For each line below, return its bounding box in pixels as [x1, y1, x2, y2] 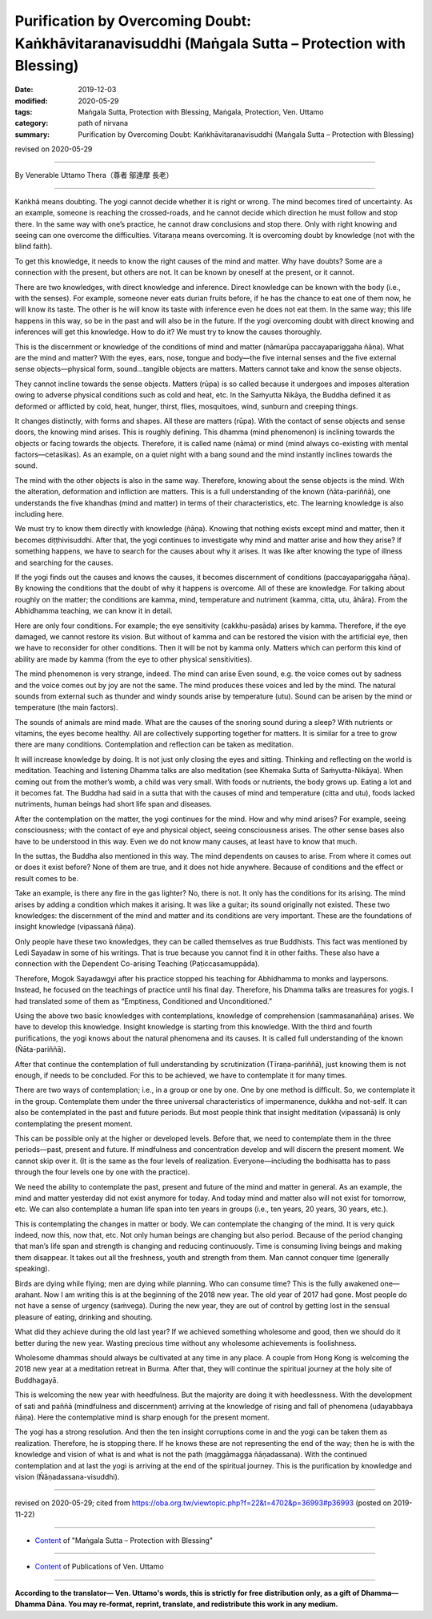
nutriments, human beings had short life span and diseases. [14, 799, 212, 809]
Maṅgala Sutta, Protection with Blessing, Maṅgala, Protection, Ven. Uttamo [78, 107, 324, 116]
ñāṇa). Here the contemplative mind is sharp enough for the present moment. [14, 1412, 270, 1422]
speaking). [14, 1264, 50, 1274]
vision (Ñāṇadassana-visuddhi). [14, 1472, 120, 1481]
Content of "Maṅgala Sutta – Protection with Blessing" [34, 1536, 214, 1545]
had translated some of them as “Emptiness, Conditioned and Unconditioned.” [14, 996, 272, 1005]
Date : [14, 85, 34, 95]
